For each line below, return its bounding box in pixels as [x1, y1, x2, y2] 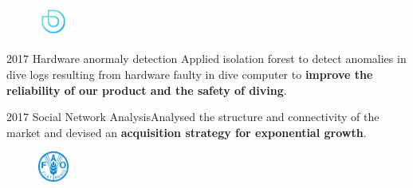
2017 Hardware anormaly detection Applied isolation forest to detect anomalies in [6, 50, 407, 67]
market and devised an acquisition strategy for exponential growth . [6, 123, 367, 140]
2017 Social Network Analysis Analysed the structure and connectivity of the [6, 108, 380, 125]
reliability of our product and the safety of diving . [6, 81, 287, 98]
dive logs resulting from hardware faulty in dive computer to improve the [6, 65, 373, 82]
